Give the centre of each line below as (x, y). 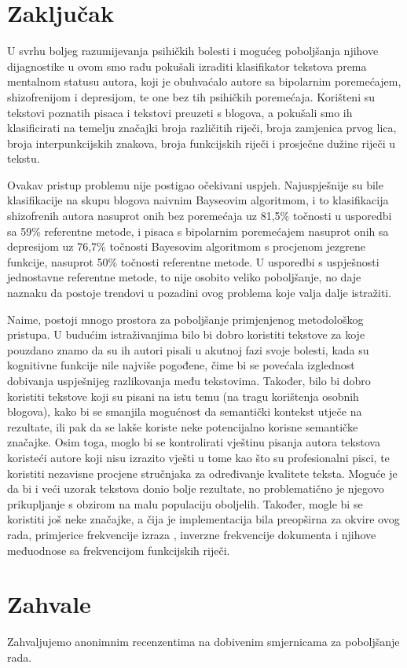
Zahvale (49, 604)
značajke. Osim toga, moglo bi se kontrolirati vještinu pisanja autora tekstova (194, 442)
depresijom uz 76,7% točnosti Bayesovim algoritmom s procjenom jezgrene (186, 246)
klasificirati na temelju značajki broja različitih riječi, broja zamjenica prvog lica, (202, 128)
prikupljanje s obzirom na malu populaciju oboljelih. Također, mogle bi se (185, 503)
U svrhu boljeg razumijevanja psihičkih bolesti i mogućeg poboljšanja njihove (193, 51)
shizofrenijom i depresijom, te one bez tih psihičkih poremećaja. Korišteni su (191, 96)
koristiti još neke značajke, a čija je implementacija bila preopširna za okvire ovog (203, 519)
